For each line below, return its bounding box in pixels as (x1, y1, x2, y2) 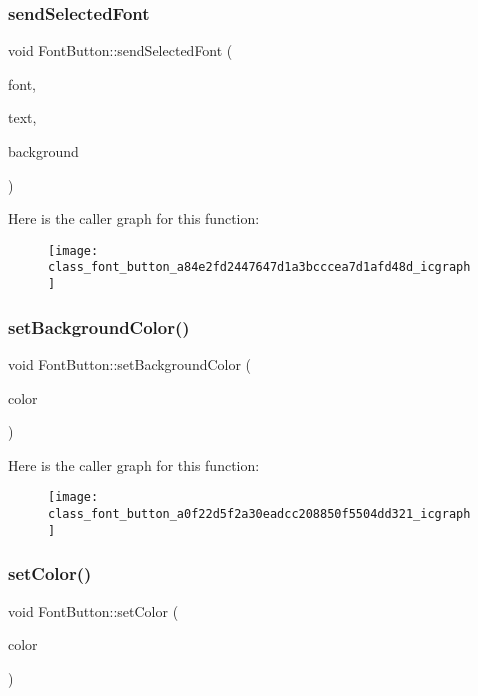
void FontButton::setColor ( (8, 600, 179, 621)
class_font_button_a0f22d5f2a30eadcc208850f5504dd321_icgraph (48, 507, 471, 521)
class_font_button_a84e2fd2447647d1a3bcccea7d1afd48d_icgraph (48, 260, 471, 275)
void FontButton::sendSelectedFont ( (8, 40, 233, 61)
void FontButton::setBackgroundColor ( (8, 353, 252, 374)
